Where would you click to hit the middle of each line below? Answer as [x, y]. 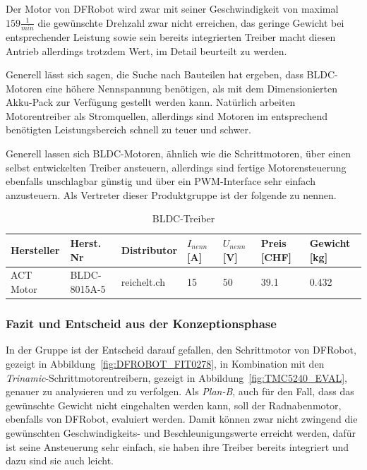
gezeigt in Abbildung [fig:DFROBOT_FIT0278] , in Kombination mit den [165, 363]
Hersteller [35, 249]
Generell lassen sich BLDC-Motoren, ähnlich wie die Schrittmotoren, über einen [179, 153]
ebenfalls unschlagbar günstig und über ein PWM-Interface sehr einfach [161, 181]
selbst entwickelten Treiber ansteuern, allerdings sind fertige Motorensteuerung [176, 167]
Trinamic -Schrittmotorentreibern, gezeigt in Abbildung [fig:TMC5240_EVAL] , [177, 377]
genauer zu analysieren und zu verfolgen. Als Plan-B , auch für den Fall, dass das [180, 391]
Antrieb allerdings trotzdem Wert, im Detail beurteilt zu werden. [146, 50]
